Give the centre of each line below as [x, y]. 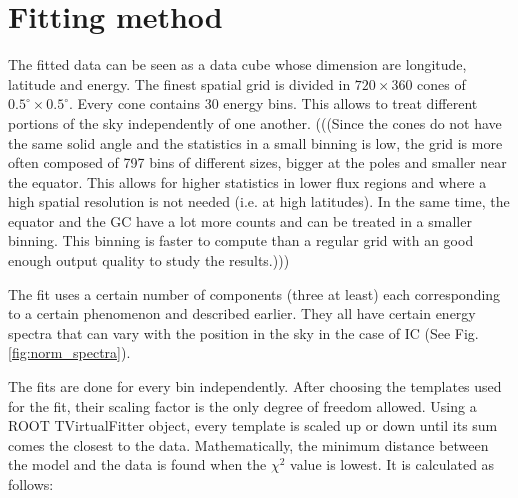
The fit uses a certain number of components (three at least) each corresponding [254, 293]
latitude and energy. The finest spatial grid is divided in [179, 83]
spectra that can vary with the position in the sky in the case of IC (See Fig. [243, 332]
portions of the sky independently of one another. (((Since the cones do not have [255, 122]
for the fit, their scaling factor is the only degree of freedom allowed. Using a [242, 405]
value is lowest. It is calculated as [392, 464]
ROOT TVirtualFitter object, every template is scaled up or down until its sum [253, 425]
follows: [31, 484]
